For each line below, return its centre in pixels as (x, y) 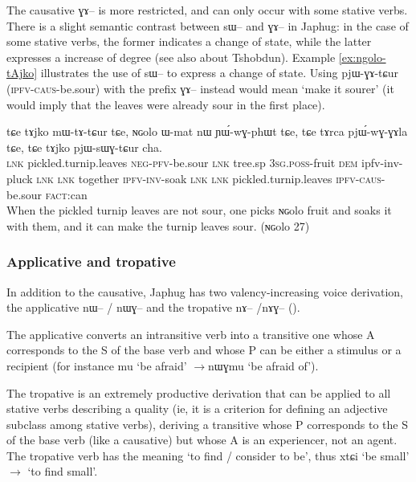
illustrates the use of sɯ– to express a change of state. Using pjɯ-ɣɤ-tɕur (219, 73)
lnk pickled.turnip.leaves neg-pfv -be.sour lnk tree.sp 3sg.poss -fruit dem (182, 163)
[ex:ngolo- (362, 57)
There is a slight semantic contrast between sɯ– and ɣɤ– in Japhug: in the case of (208, 25)
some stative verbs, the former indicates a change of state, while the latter (189, 41)
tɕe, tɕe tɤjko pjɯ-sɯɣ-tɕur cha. (84, 147)
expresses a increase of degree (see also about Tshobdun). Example (171, 57)
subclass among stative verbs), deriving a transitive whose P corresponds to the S (208, 424)
